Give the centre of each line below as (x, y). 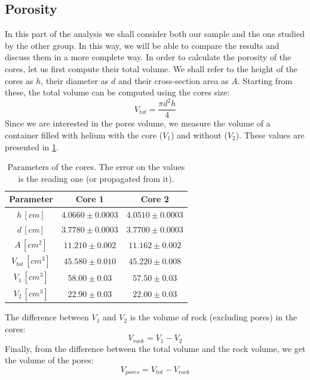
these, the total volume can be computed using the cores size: (117, 92)
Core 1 (90, 199)
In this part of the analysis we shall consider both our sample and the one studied (155, 34)
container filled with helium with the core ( (84, 135)
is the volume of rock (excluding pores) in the (214, 317)
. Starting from (265, 80)
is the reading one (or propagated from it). (96, 178)
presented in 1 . (32, 146)
